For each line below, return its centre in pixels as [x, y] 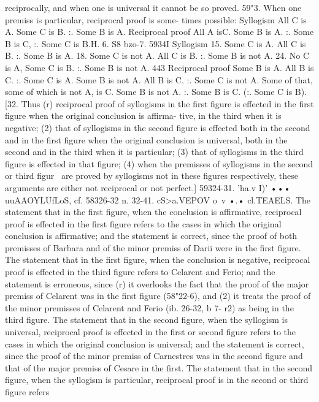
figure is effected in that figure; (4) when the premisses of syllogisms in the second [159, 163]
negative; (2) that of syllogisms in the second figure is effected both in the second [158, 127]
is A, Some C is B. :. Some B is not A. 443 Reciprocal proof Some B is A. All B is [159, 67]
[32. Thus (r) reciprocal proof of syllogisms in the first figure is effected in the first [159, 103]
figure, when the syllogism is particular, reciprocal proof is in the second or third [157, 380]
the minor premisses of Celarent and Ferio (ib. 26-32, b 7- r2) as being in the [149, 307]
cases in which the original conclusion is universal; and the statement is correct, [155, 343]
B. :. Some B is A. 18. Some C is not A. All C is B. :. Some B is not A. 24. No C [157, 55]
